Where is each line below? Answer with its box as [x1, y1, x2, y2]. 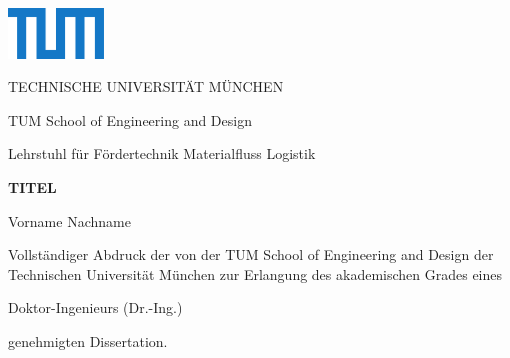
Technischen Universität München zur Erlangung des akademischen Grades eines [8, 263, 503, 284]
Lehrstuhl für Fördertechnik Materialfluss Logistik [8, 143, 316, 164]
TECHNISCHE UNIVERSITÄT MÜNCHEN [8, 76, 284, 97]
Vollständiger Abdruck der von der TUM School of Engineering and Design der [8, 244, 494, 265]
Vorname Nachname [8, 210, 131, 231]
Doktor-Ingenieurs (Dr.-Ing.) [8, 297, 183, 318]
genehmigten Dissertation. [8, 330, 168, 351]
